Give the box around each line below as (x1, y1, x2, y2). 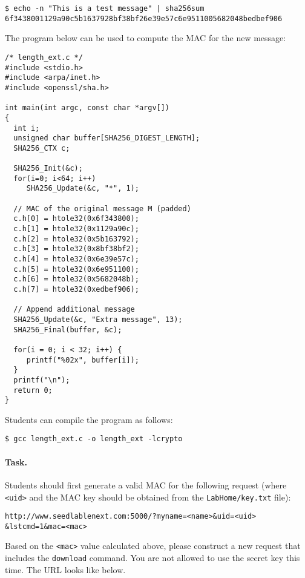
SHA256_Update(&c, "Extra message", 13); (13, 315, 183, 324)
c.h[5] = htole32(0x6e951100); (13, 264, 139, 274)
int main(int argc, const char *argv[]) (5, 103, 170, 113)
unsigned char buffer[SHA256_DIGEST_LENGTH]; (13, 134, 200, 143)
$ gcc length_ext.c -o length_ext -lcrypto (5, 435, 183, 444)
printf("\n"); (13, 375, 70, 384)
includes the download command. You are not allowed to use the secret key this (5, 551, 300, 564)
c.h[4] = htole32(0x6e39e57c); (13, 255, 139, 264)
